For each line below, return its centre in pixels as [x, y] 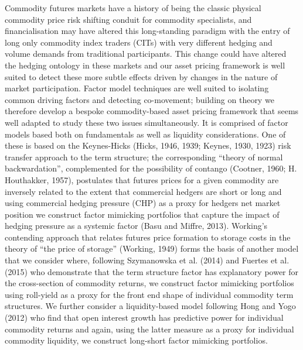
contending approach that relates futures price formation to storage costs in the [148, 237]
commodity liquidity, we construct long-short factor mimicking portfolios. [136, 340]
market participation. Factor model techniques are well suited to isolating [137, 88]
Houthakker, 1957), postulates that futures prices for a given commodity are [142, 179]
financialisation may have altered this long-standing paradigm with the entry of [147, 31]
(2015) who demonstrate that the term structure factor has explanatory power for [152, 271]
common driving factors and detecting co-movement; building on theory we [139, 99]
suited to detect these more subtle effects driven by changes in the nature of [141, 76]
